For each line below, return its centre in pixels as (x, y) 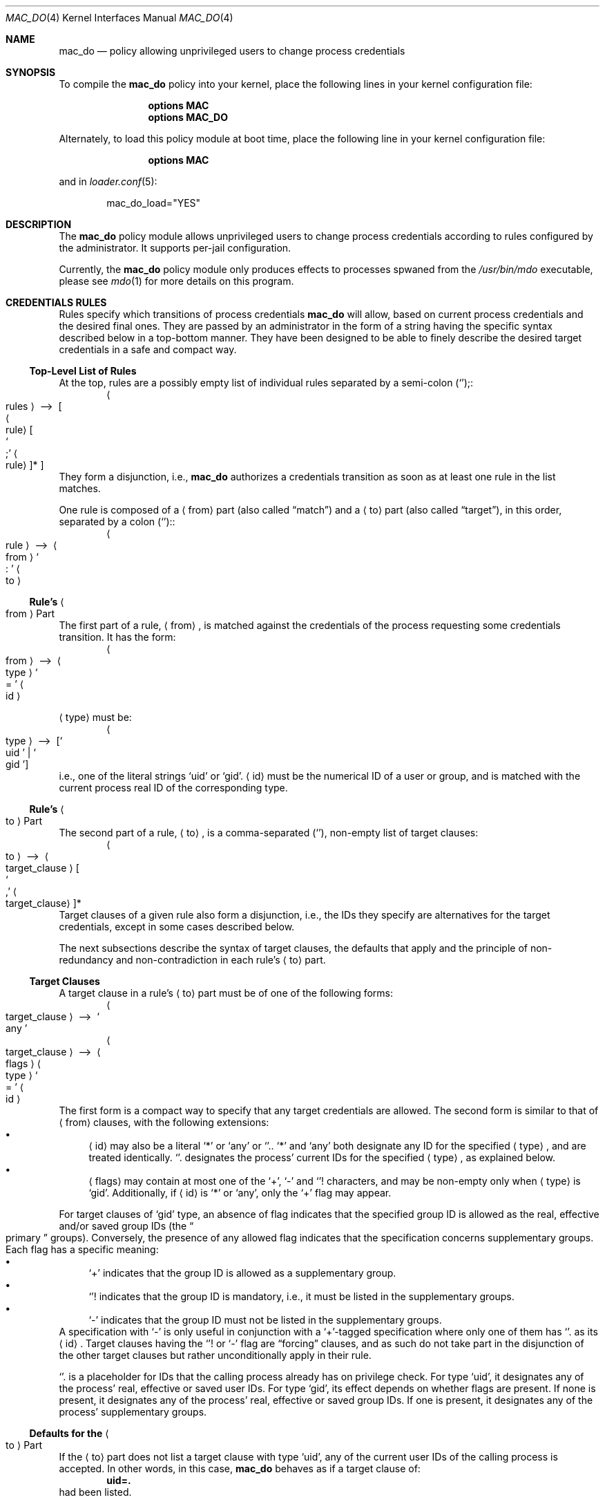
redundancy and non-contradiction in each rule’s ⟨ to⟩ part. (192, 960)
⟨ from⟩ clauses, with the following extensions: (164, 1122)
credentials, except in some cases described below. (177, 927)
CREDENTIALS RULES (56, 302)
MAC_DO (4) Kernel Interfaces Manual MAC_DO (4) (119, 18)
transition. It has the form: (117, 637)
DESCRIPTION (39, 224)
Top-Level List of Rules (83, 371)
